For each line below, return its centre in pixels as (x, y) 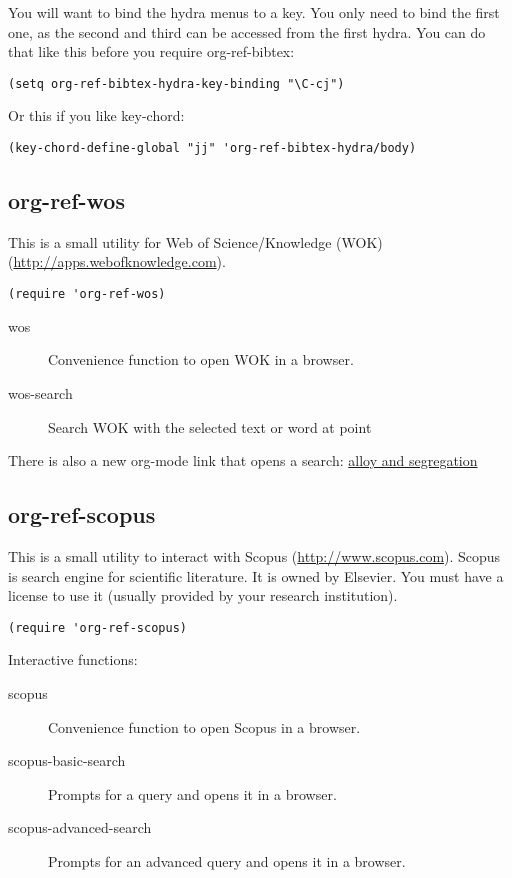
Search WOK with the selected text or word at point (210, 426)
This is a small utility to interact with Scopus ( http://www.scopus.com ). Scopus (254, 555)
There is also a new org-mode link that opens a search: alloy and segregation (243, 460)
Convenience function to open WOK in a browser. (201, 359)
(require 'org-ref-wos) (87, 294)
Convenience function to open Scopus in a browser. (204, 726)
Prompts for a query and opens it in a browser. (192, 793)
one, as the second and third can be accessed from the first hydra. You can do (247, 31)
